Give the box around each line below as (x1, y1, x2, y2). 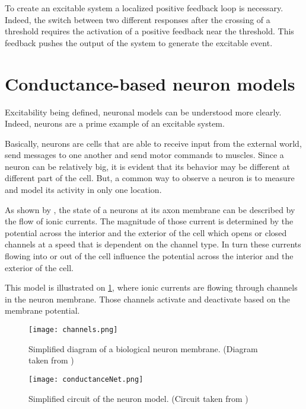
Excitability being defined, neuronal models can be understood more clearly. (5, 105, 282, 118)
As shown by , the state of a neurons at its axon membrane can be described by (5, 203, 295, 215)
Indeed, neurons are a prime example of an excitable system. (5, 117, 225, 130)
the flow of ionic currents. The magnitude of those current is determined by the (5, 215, 294, 227)
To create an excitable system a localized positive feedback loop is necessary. (5, 2, 283, 14)
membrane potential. (5, 304, 80, 317)
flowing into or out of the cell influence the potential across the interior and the (5, 250, 294, 262)
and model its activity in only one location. (5, 183, 162, 196)
